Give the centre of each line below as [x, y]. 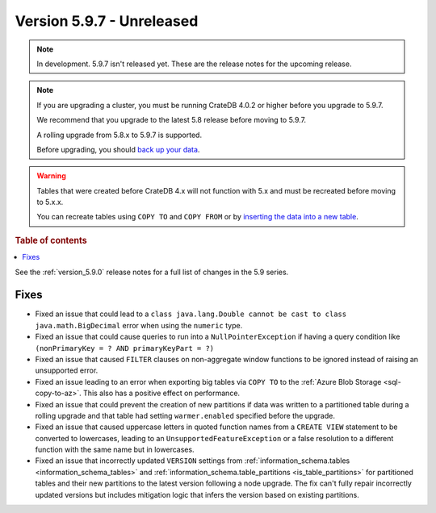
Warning [51, 176]
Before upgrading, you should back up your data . [118, 149]
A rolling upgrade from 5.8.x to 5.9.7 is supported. [119, 135]
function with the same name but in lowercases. [115, 450]
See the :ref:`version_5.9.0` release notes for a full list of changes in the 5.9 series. [152, 272]
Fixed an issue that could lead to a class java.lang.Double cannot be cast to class [191, 314]
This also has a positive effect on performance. [162, 393]
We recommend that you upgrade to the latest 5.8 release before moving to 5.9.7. [172, 120]
